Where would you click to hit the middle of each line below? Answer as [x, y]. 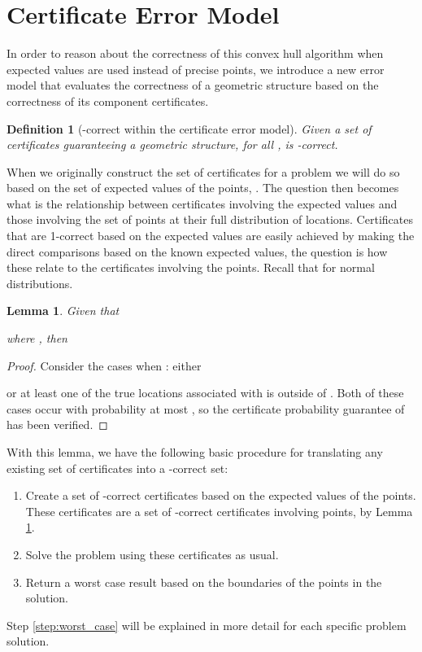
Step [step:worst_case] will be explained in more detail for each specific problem [207, 625]
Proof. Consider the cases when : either [104, 365]
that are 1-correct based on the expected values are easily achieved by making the [211, 236]
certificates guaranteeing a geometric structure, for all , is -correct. [172, 144]
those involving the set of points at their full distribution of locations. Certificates [210, 219]
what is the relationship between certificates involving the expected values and [202, 203]
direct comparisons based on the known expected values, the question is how [197, 251]
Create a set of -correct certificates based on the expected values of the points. [221, 495]
